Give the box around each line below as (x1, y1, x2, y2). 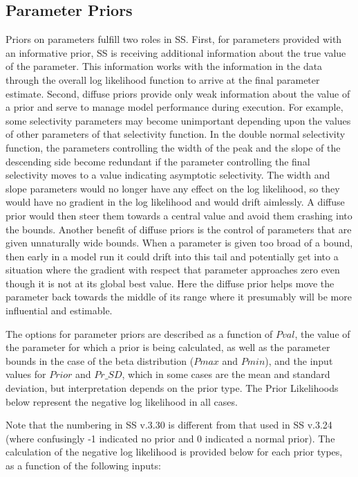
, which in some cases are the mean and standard (122, 367, 330, 381)
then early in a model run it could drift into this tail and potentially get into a (6, 249, 339, 263)
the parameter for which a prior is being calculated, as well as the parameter (6, 340, 330, 354)
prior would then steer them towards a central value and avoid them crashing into (6, 208, 352, 222)
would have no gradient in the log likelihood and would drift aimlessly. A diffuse (6, 195, 345, 209)
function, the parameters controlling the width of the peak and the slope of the (6, 140, 341, 154)
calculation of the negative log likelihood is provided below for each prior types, (6, 444, 343, 459)
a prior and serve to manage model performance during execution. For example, (6, 100, 343, 114)
